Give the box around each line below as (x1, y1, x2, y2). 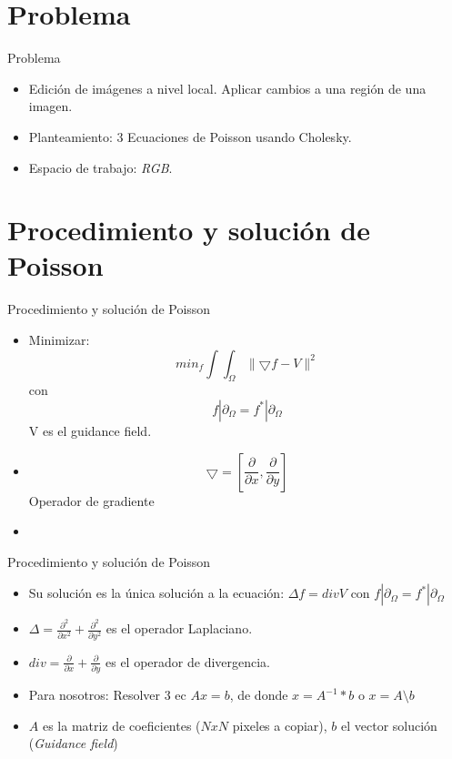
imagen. (28, 96, 73, 116)
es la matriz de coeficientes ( (42, 715, 201, 734)
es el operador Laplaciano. (105, 619, 253, 638)
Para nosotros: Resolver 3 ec (28, 685, 186, 704)
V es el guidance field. (28, 420, 152, 440)
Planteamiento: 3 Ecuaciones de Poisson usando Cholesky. (28, 126, 352, 146)
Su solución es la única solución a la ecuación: (28, 583, 285, 602)
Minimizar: (28, 330, 90, 349)
